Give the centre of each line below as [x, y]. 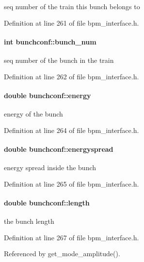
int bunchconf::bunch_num [50, 41]
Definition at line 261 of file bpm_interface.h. [72, 22]
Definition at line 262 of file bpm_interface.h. [72, 76]
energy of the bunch [33, 113]
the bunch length [29, 221]
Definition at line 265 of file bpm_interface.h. [72, 183]
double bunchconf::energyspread [59, 149]
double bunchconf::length [47, 202]
